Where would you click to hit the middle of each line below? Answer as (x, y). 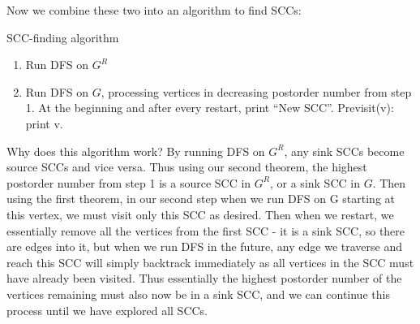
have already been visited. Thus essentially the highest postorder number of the (204, 278)
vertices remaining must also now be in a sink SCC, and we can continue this (198, 294)
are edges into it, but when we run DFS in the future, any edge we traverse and (204, 246)
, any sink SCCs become (344, 151)
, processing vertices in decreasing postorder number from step (256, 91)
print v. (44, 123)
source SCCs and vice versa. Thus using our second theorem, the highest (187, 167)
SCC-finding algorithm (63, 37)
